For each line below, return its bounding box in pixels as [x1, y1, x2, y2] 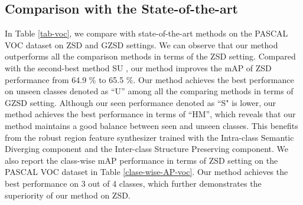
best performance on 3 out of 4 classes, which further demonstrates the [5, 177, 262, 189]
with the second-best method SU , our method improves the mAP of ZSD [5, 61, 272, 74]
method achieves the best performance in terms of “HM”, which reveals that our [5, 108, 296, 120]
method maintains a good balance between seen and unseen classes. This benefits [5, 119, 298, 131]
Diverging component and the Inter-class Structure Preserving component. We [5, 143, 288, 155]
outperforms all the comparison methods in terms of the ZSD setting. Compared [5, 50, 296, 62]
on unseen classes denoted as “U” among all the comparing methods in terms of [5, 85, 294, 97]
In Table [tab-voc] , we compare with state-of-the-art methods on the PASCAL [5, 27, 288, 39]
